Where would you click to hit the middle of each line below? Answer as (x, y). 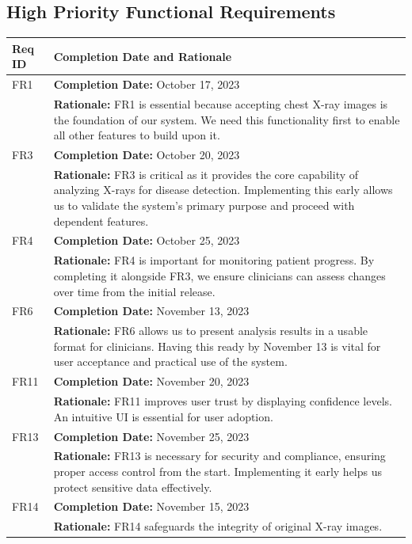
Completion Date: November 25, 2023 (151, 436)
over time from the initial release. (134, 291)
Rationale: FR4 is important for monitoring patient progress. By (214, 260)
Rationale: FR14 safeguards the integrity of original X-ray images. (218, 526)
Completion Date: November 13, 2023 (151, 311)
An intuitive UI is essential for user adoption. (163, 416)
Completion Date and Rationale (143, 56)
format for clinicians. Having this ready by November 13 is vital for (217, 346)
